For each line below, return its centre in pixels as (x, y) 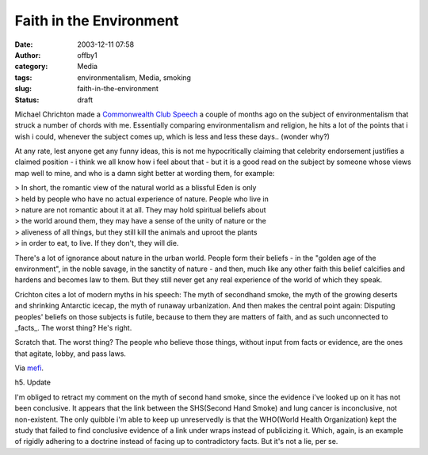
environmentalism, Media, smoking (134, 77)
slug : (23, 89)
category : (31, 67)
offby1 (88, 55)
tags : (23, 77)
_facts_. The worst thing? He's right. (73, 327)
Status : (27, 100)
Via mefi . (29, 368)
